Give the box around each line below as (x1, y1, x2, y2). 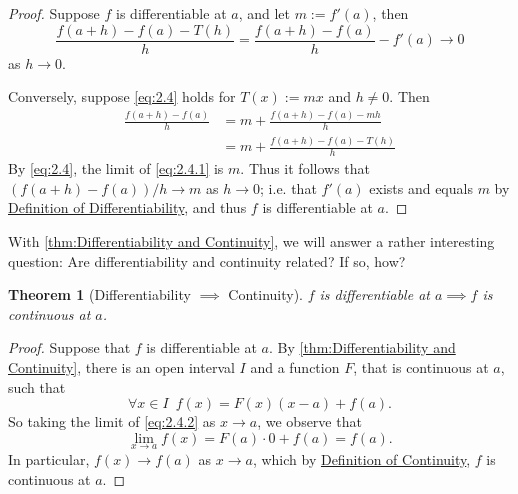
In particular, (8, 448, 90, 469)
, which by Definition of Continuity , (252, 448, 471, 469)
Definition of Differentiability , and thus (8, 197, 247, 218)
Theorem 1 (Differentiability (8, 284, 191, 305)
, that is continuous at (353, 356, 489, 377)
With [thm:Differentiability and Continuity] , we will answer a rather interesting (8, 230, 495, 251)
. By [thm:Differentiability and (268, 337, 456, 358)
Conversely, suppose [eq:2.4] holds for (8, 86, 236, 107)
